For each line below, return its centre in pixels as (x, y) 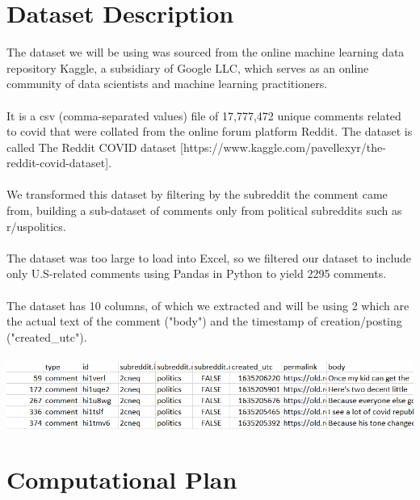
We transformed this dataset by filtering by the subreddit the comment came (197, 194)
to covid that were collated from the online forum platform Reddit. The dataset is (210, 131)
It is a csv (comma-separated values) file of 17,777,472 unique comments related (204, 115)
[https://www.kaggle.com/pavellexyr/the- (283, 147)
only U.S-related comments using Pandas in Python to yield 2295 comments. (197, 273)
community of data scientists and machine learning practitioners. (167, 84)
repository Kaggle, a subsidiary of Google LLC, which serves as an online (188, 67)
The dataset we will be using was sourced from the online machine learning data (206, 52)
